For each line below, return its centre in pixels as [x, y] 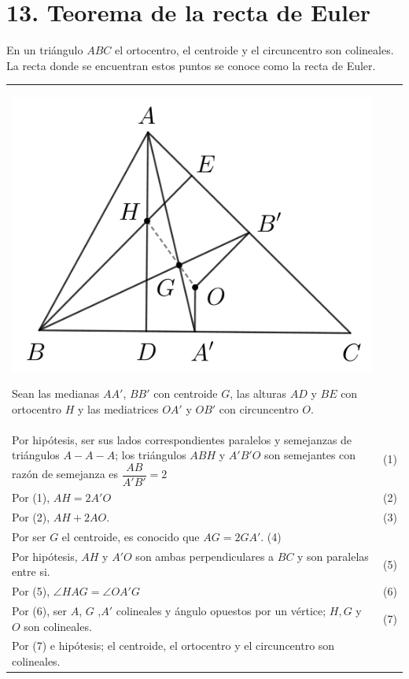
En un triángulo [45, 50]
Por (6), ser [39, 610]
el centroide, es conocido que [131, 536]
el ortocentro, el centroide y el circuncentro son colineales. [254, 50]
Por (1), [31, 497]
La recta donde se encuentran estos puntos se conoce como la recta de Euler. [191, 65]
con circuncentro [259, 408]
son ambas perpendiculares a [205, 556]
